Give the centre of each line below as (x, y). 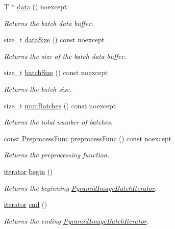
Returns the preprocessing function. (57, 155)
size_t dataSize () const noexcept (54, 39)
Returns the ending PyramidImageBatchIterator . (76, 220)
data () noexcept (42, 6)
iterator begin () (28, 171)
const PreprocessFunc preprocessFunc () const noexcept (88, 138)
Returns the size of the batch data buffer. (65, 56)
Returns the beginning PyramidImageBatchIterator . (80, 188)
